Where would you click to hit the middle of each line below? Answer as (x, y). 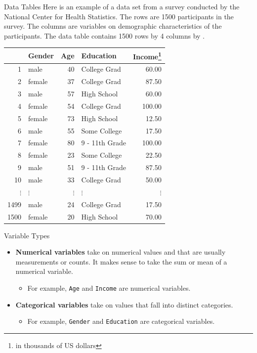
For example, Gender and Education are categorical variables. (121, 321)
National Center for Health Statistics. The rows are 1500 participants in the (119, 16)
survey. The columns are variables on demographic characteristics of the (113, 26)
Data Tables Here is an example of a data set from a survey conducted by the (122, 6)
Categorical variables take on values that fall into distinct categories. (124, 304)
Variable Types (27, 235)
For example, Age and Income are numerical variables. (109, 287)
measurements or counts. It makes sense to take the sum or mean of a (121, 261)
